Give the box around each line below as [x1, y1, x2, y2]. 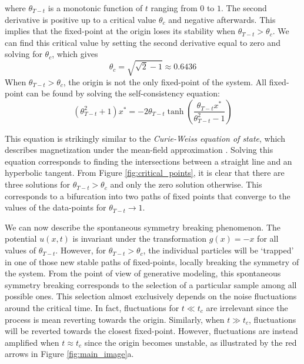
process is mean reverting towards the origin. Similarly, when [5, 313, 225, 325]
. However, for [55, 244, 106, 256]
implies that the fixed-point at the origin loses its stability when [5, 25, 236, 37]
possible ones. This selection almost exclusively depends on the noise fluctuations [5, 290, 297, 302]
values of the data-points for [5, 201, 106, 213]
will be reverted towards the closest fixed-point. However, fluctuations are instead [5, 325, 298, 337]
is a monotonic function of [48, 2, 143, 14]
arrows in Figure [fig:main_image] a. [5, 348, 134, 360]
